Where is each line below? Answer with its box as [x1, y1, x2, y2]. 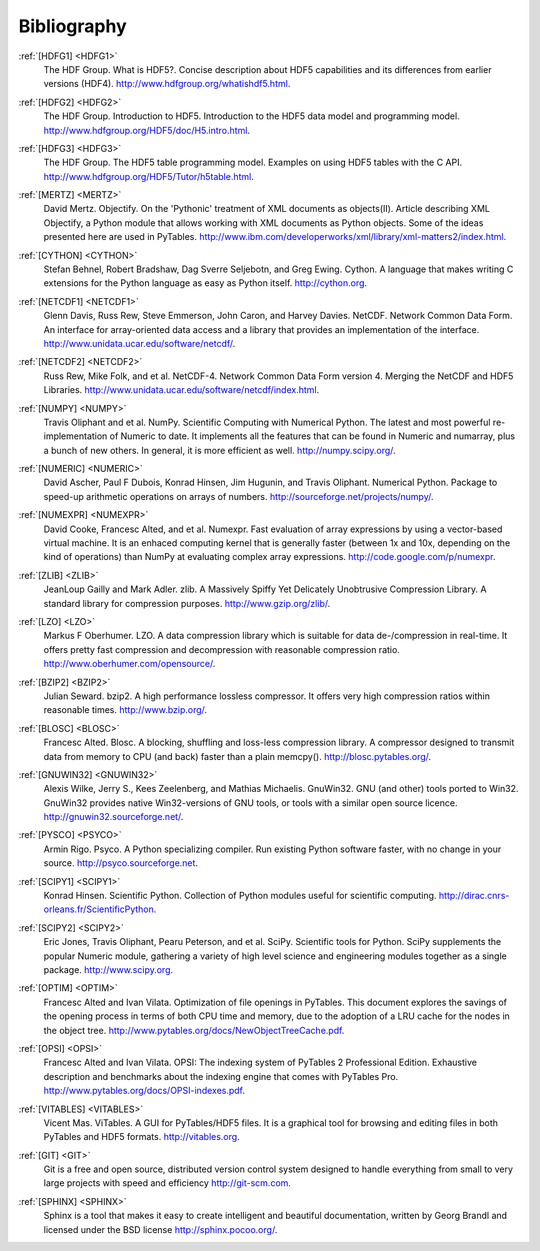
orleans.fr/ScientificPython [43, 903, 155, 915]
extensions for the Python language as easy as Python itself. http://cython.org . [43, 277, 368, 289]
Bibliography [18, 15, 127, 37]
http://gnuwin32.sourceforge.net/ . [43, 811, 184, 823]
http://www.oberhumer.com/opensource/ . [43, 658, 216, 670]
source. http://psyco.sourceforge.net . [43, 857, 199, 869]
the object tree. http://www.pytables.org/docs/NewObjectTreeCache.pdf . [43, 1024, 345, 1036]
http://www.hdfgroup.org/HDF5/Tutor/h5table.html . [43, 170, 254, 182]
